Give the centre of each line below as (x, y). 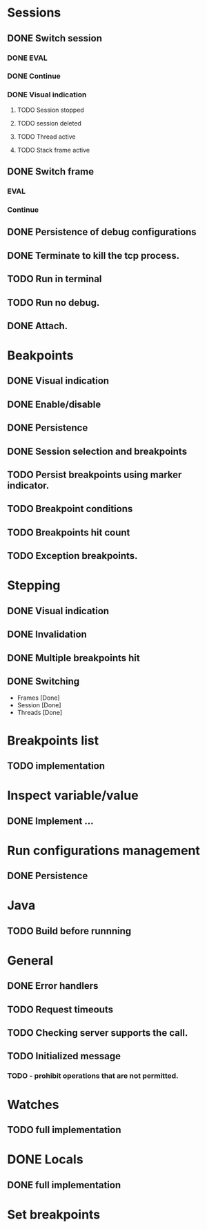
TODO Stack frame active (53, 150)
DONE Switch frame (51, 171)
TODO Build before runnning (69, 931)
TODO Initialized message (64, 1056)
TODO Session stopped (50, 110)
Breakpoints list (53, 740)
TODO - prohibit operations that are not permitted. (93, 1076)
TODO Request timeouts (60, 1009)
